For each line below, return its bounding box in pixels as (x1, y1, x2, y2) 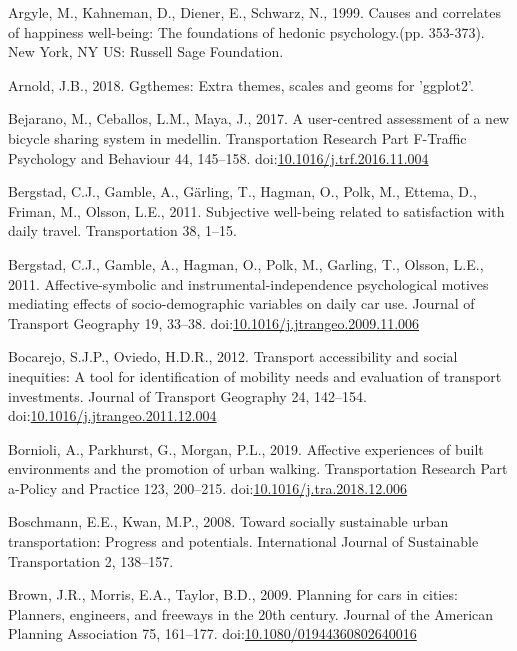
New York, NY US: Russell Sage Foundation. (8, 41, 284, 62)
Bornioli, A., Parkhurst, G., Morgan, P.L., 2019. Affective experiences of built (8, 438, 484, 459)
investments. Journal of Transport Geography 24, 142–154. (8, 385, 367, 406)
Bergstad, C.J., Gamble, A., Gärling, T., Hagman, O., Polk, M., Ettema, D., (8, 181, 477, 202)
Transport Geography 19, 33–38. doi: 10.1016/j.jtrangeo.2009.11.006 (8, 312, 420, 333)
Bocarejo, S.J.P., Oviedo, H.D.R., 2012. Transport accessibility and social (8, 346, 458, 367)
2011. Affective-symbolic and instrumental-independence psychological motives (8, 273, 489, 294)
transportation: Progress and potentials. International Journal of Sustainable (8, 531, 479, 552)
